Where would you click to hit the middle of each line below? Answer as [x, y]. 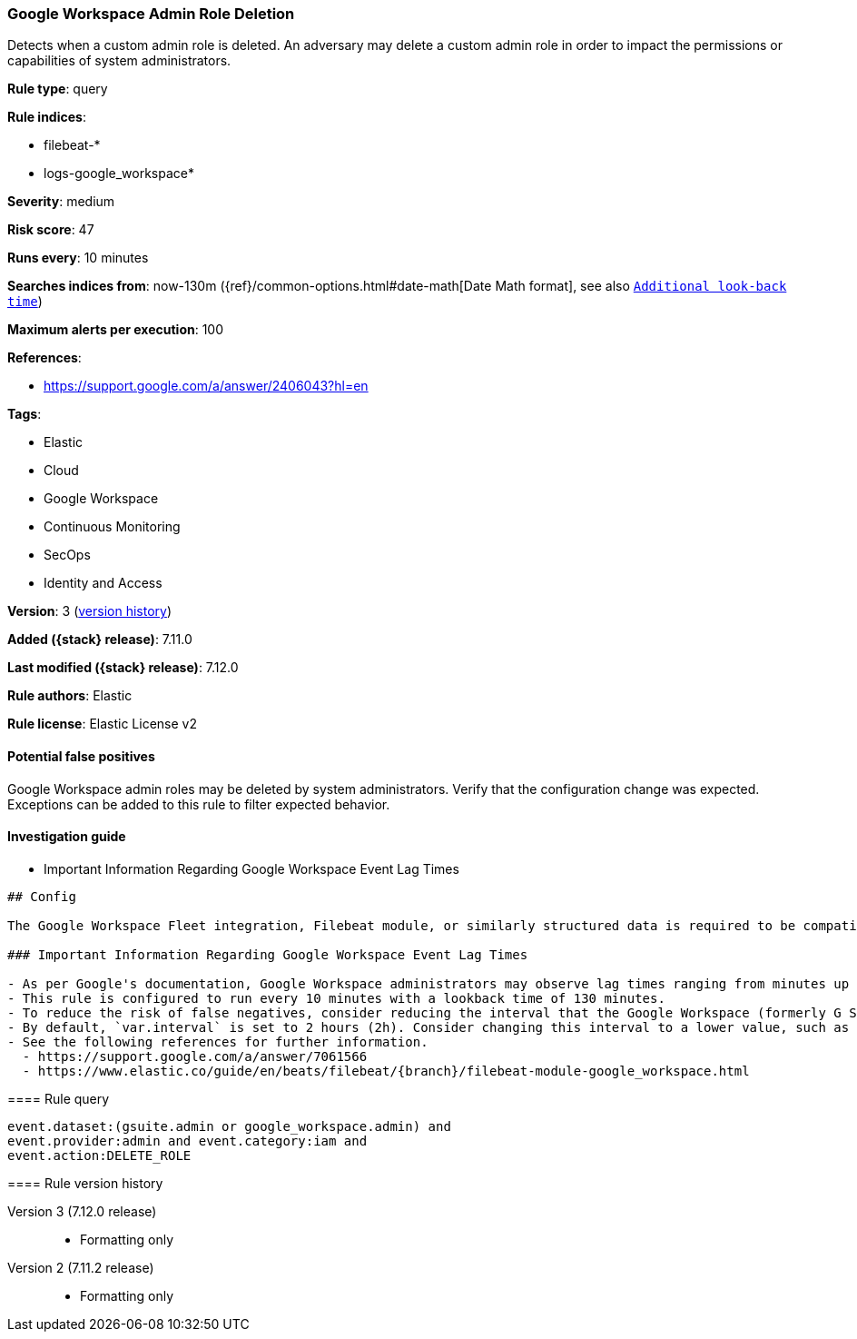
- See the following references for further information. [218, 1041]
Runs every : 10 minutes [78, 258]
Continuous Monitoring [112, 527]
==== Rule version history [85, 1183]
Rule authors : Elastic [70, 696]
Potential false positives [81, 756]
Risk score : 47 [51, 230]
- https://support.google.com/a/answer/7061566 [195, 1056]
